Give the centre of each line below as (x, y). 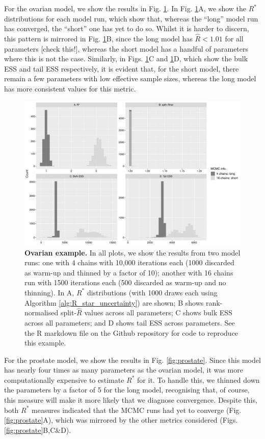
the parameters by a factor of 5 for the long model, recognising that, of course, (127, 390)
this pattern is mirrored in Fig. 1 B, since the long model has (98, 38)
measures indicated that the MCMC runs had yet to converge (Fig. (137, 410)
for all (234, 38)
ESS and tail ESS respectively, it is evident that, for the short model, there (122, 68)
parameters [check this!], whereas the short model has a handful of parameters (126, 48)
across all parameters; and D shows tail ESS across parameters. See (130, 322)
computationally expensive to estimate (64, 379)
